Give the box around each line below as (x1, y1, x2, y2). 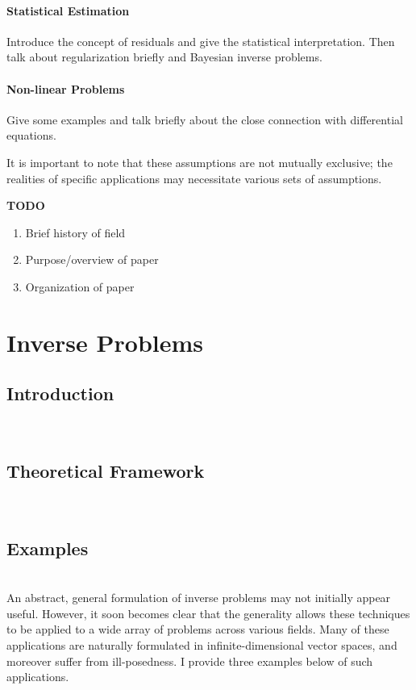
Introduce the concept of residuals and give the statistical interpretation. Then (6, 32, 395, 49)
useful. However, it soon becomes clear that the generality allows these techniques (6, 604, 410, 621)
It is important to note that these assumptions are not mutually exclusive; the (6, 153, 393, 170)
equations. (6, 127, 56, 144)
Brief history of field (25, 224, 126, 240)
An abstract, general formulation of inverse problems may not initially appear (6, 589, 391, 606)
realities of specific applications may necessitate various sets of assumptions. (6, 169, 382, 186)
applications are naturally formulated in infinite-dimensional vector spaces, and (6, 637, 397, 654)
